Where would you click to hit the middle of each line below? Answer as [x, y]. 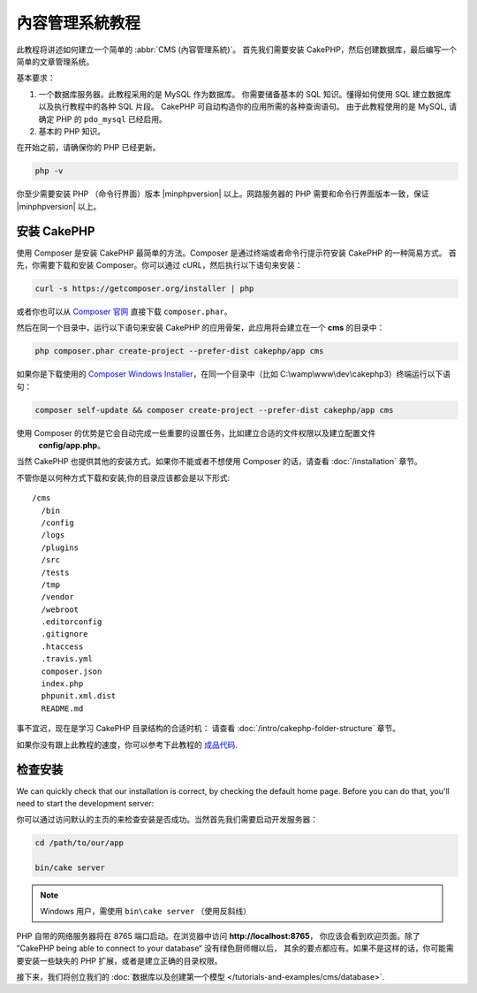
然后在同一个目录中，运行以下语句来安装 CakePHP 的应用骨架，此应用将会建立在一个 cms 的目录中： [201, 328]
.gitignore [64, 634]
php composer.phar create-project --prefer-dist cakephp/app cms [179, 351]
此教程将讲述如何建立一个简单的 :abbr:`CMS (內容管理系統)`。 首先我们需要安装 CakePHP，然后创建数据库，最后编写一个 [237, 50]
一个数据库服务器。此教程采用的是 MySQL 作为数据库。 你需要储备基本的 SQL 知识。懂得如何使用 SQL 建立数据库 [245, 94]
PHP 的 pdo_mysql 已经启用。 [111, 118]
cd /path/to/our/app [79, 843]
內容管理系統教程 [79, 23]
